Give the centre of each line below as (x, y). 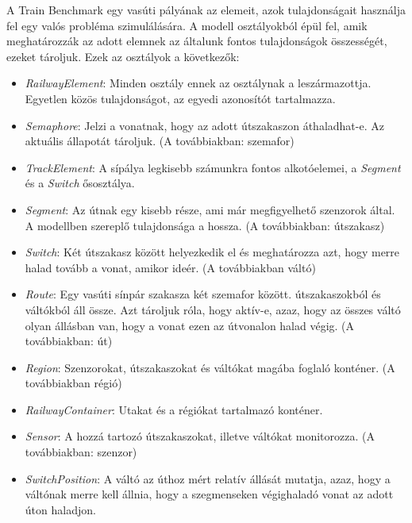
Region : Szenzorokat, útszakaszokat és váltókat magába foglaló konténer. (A (210, 367)
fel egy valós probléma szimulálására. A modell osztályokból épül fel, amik (187, 25)
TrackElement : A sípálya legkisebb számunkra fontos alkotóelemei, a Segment (213, 167)
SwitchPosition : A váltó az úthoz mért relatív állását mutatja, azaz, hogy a (208, 478)
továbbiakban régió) (73, 383)
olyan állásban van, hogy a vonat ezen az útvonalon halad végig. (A (190, 325)
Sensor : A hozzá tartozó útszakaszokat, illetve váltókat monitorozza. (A (200, 436)
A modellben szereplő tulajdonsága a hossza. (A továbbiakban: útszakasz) (205, 225)
